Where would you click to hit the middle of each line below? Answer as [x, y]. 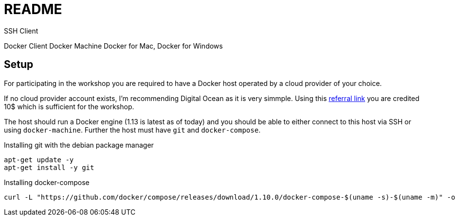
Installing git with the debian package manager [79, 145]
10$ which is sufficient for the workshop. [69, 106]
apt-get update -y [39, 160]
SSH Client [21, 31]
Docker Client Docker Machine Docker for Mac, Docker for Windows [113, 46]
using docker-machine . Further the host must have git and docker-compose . [132, 130]
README [33, 9]
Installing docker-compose [47, 182]
